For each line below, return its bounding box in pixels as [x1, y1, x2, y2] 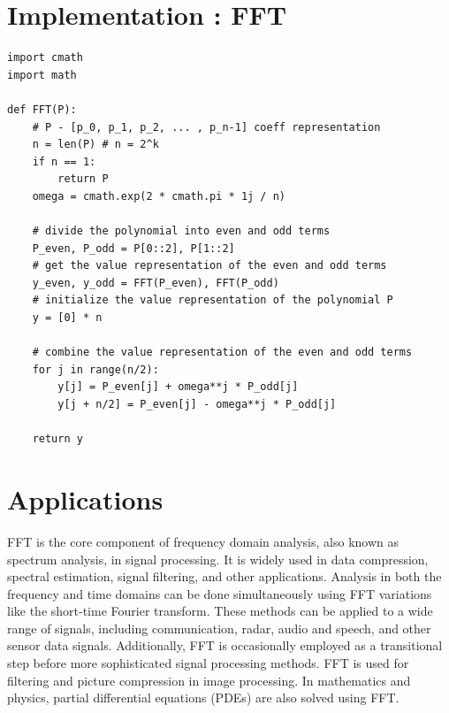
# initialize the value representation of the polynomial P [32, 294, 393, 307]
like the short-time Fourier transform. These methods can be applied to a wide [7, 602, 433, 620]
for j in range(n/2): [32, 363, 159, 376]
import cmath [7, 51, 83, 65]
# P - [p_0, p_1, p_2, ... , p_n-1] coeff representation [32, 120, 381, 134]
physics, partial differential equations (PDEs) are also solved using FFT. [7, 688, 400, 707]
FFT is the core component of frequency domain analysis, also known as [7, 532, 400, 550]
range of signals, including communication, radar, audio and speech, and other [7, 618, 431, 637]
